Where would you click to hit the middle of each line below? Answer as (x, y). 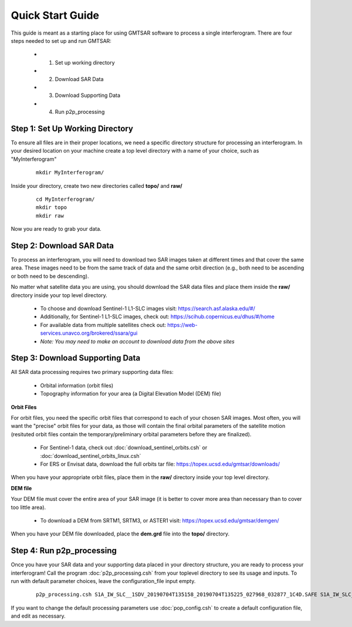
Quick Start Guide (55, 15)
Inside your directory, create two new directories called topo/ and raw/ (97, 186)
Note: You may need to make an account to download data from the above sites (137, 341)
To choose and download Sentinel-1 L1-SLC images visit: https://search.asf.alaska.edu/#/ (148, 308)
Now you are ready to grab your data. (56, 229)
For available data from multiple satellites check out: (103, 325)
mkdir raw (50, 215)
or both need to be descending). (50, 276)
